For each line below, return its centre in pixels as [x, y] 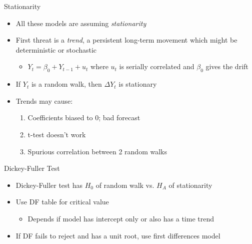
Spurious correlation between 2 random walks [97, 151]
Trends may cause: [44, 100]
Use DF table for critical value [62, 202]
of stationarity [190, 185]
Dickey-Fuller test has [49, 185]
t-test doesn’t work [57, 134]
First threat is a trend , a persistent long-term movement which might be [126, 40]
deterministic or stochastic [56, 49]
